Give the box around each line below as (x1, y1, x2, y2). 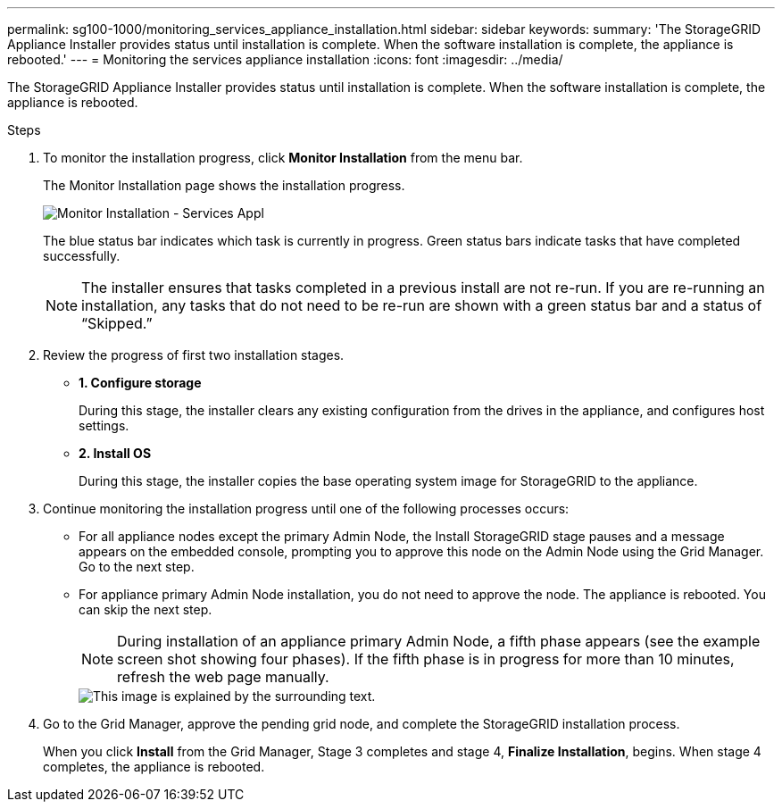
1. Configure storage (79, 375, 202, 390)
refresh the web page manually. (117, 668, 329, 686)
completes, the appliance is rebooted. (43, 759, 265, 774)
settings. (79, 418, 129, 433)
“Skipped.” (81, 314, 153, 332)
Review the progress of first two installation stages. (43, 347, 345, 363)
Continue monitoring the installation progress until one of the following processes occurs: (43, 501, 570, 516)
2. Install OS (79, 446, 152, 461)
